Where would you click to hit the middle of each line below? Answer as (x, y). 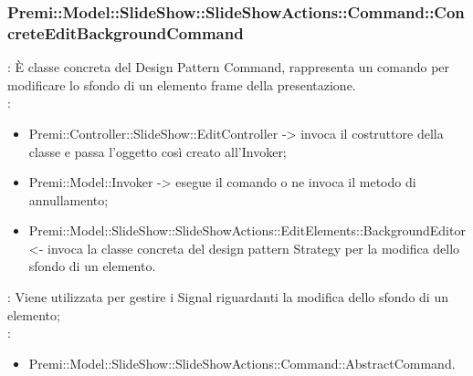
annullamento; (68, 199)
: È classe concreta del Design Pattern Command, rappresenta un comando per (229, 67)
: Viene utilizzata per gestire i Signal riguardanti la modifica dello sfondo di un (228, 297)
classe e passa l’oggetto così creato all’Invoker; (158, 151)
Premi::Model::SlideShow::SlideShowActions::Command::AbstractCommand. (242, 363)
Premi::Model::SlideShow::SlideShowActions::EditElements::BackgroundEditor (247, 230)
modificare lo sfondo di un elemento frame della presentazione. (182, 84)
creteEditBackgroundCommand (126, 32)
